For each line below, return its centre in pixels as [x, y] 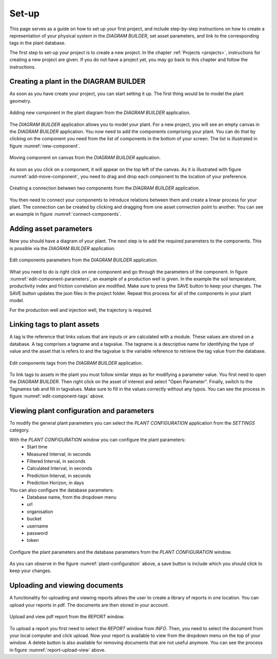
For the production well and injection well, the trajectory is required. [81, 310]
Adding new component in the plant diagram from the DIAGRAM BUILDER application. [100, 112]
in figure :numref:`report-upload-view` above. [58, 650]
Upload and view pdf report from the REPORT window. [67, 617]
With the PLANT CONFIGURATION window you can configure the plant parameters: [97, 440]
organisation [40, 512]
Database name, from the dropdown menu [72, 497]
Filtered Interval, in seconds [56, 461]
